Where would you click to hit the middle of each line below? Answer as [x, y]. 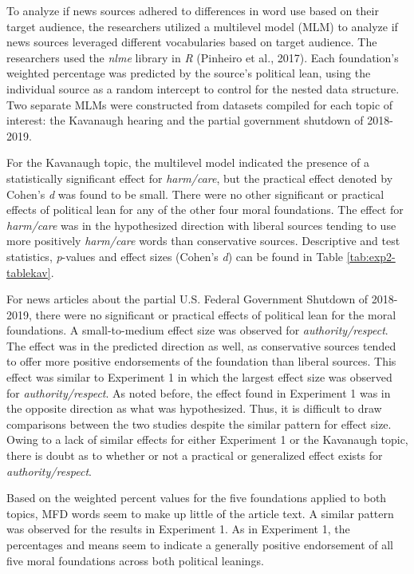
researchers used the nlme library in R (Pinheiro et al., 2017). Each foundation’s [203, 57]
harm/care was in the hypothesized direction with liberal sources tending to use [201, 225]
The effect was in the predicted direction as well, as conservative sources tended [201, 345]
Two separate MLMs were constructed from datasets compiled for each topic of [200, 104]
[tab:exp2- [371, 256]
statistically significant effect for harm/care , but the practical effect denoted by [200, 178]
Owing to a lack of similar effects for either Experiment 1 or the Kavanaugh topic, [207, 439]
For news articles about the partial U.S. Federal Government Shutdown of [187, 299]
